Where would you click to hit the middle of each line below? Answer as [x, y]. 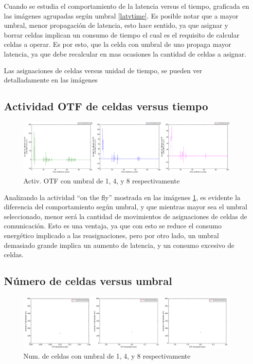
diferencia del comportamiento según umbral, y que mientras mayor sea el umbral [126, 207]
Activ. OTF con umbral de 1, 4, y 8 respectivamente [102, 180]
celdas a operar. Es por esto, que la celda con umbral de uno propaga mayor [117, 44]
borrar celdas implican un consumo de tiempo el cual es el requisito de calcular [122, 34]
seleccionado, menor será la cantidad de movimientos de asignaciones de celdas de [126, 216]
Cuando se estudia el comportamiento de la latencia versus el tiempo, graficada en [126, 6]
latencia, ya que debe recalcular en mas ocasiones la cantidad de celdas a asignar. [125, 53]
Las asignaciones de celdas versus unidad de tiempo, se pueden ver [103, 70]
